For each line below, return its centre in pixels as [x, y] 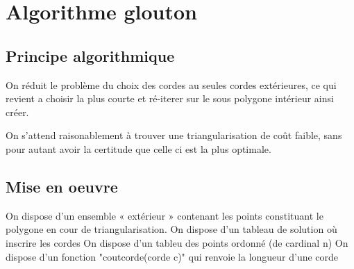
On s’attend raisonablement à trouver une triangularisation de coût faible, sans [174, 135]
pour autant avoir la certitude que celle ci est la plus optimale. [138, 148]
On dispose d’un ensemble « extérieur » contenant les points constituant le [165, 215]
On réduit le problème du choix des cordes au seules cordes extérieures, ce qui [171, 84]
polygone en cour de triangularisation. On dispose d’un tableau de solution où [171, 229]
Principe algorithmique [90, 55]
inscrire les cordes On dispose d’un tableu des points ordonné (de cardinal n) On [177, 242]
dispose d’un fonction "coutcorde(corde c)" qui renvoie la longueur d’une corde [172, 256]
